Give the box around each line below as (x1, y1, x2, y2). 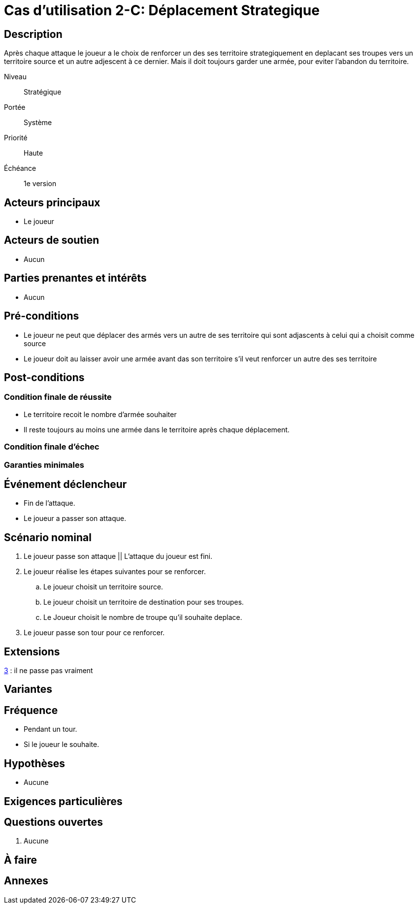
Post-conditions (4, 371, 85, 384)
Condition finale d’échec (4, 442, 99, 452)
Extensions (4, 645, 60, 658)
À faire (4, 853, 37, 866)
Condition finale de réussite (4, 392, 112, 402)
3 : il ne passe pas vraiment (4, 666, 93, 675)
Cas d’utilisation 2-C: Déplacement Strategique (4, 2, 320, 19)
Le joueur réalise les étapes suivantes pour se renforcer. (24, 567, 206, 576)
